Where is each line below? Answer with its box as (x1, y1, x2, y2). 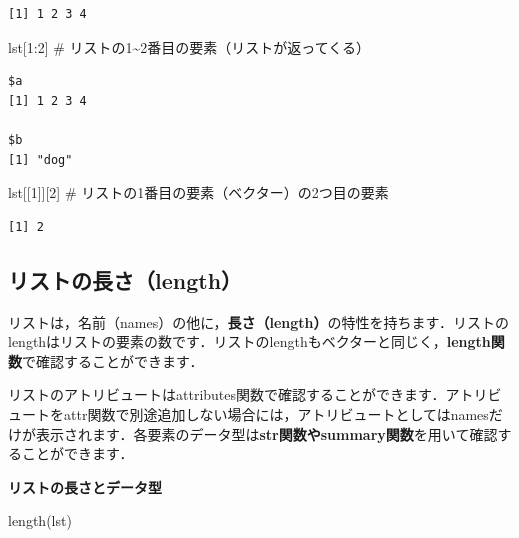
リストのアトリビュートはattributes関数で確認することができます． (8, 384, 446, 405)
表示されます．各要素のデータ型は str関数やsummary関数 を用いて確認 (35, 423, 498, 444)
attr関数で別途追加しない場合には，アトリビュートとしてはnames (63, 403, 489, 424)
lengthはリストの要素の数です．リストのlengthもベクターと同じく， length (8, 331, 491, 352)
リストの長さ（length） (8, 264, 243, 295)
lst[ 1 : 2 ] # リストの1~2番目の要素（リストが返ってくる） (8, 36, 370, 57)
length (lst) (8, 510, 72, 531)
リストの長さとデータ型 (8, 476, 162, 497)
